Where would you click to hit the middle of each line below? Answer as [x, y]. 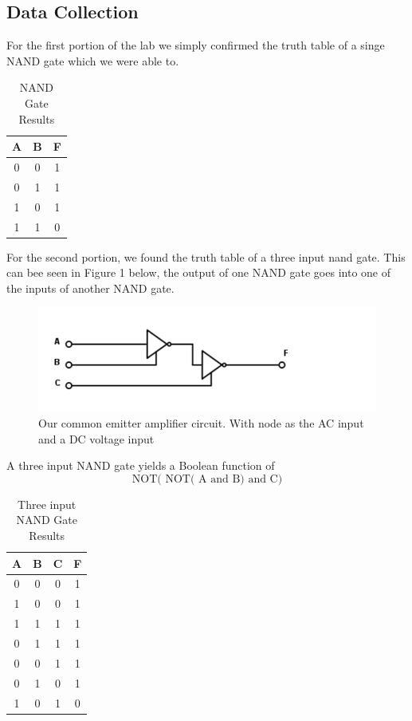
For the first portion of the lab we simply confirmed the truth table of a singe [196, 45]
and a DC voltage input [96, 438]
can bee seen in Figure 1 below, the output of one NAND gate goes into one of [198, 272]
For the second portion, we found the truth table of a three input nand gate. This [206, 256]
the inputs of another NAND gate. [90, 288]
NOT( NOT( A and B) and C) [207, 479]
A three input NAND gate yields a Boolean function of [141, 465]
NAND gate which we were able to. [93, 60]
